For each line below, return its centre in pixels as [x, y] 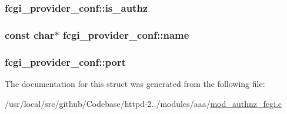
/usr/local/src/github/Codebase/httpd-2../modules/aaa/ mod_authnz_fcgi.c [143, 103]
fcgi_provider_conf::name [126, 34]
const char [30, 34]
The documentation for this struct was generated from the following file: [135, 83]
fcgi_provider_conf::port [66, 61]
